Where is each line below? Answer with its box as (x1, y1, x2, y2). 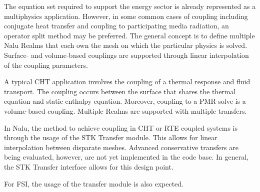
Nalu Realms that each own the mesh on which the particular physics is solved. (4, 40, 247, 50)
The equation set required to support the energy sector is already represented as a (4, 1, 256, 11)
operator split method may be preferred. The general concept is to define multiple (4, 30, 255, 40)
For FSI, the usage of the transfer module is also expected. (4, 178, 183, 189)
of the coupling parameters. (4, 59, 88, 70)
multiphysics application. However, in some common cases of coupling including (4, 10, 248, 21)
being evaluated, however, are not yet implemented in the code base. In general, (4, 152, 248, 162)
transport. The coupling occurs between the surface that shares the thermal (4, 86, 236, 96)
